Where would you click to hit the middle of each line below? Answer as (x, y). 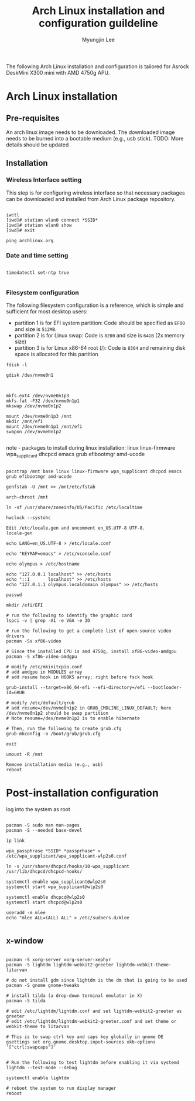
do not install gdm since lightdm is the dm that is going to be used (99, 980)
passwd (14, 595)
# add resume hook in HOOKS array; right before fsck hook (80, 677)
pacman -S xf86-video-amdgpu (42, 657)
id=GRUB (16, 693)
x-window (25, 941)
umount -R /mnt (25, 754)
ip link (16, 841)
